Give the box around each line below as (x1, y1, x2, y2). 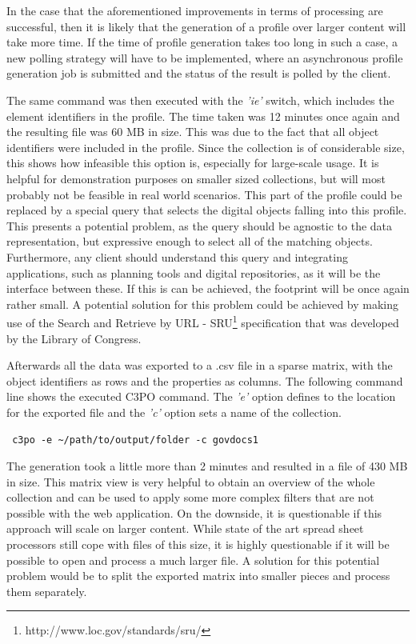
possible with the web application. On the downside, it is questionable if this (6, 504, 382, 521)
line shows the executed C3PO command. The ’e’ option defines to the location (6, 388, 396, 405)
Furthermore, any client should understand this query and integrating (6, 248, 348, 265)
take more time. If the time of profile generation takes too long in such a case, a (6, 34, 398, 50)
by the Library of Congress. (6, 330, 142, 346)
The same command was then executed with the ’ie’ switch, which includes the (6, 91, 394, 108)
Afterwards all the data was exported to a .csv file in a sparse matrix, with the (6, 357, 393, 374)
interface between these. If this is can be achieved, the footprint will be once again (6, 280, 410, 297)
